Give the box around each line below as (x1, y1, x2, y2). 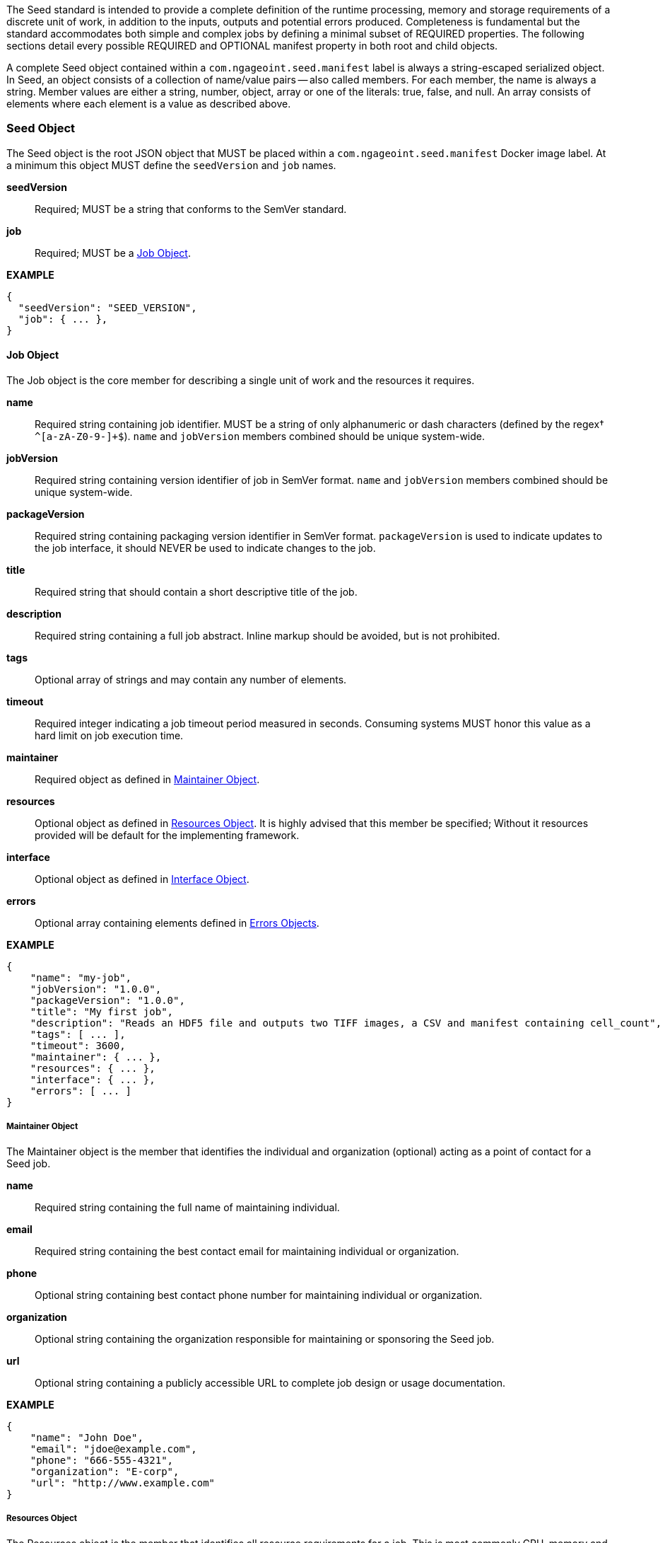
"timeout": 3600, (30, 1039, 126, 1051)
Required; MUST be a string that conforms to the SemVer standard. (35, 202, 347, 215)
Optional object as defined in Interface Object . (35, 872, 249, 885)
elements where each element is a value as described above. (6, 98, 291, 110)
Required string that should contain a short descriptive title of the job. (35, 585, 358, 598)
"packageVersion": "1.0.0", (30, 994, 185, 1006)
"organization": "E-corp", (30, 1465, 180, 1477)
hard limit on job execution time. (35, 729, 184, 741)
